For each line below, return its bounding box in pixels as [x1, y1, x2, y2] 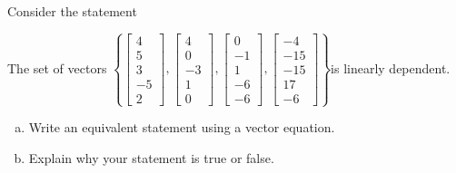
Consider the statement [7, 2, 137, 20]
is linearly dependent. [331, 58, 451, 77]
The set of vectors [7, 58, 107, 77]
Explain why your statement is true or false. [28, 148, 274, 167]
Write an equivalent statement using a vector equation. [28, 118, 335, 137]
